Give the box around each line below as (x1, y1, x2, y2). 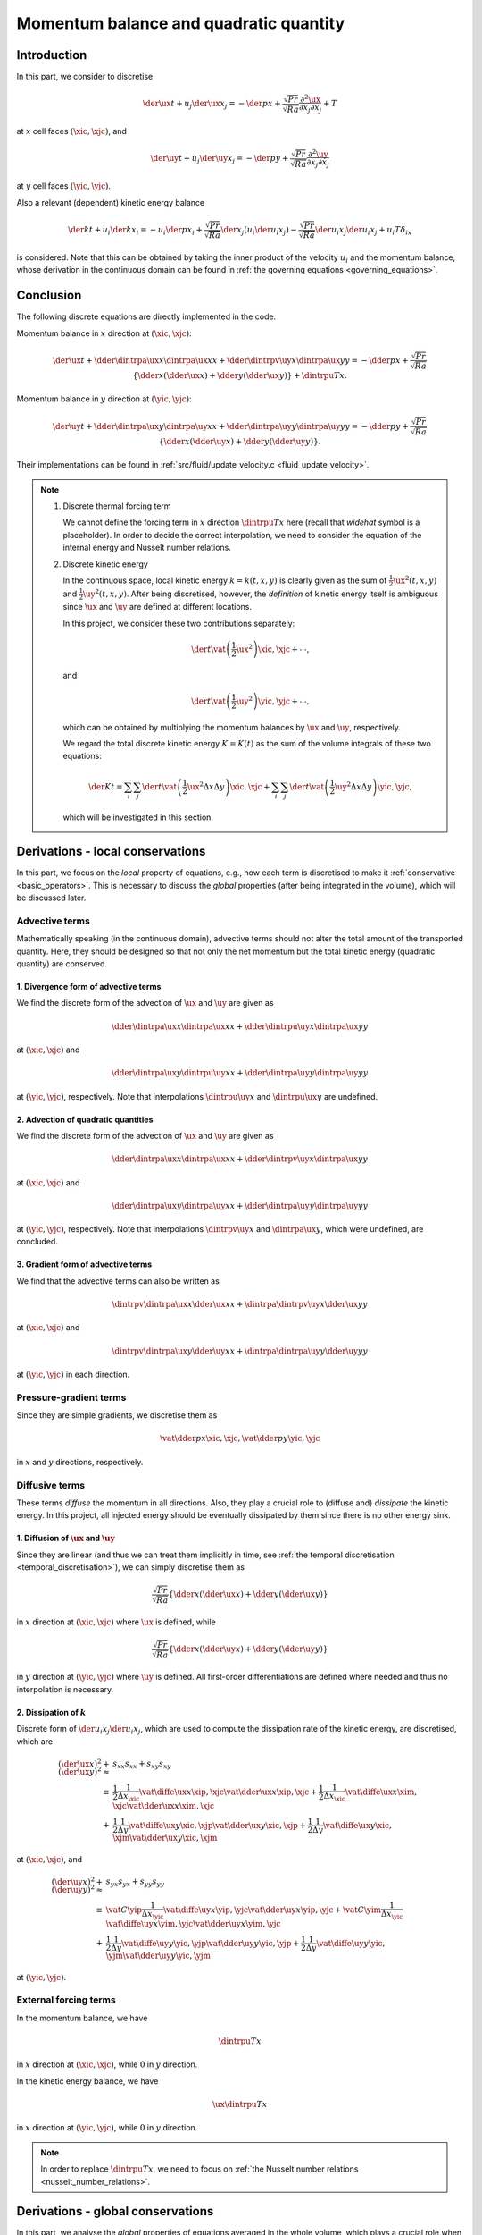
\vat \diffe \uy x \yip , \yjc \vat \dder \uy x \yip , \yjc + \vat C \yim (163, 1905, 382, 1915)
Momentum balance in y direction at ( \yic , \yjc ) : (16, 393, 192, 404)
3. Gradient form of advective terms (16, 1259, 153, 1269)
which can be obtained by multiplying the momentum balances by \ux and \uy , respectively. (62, 721, 402, 732)
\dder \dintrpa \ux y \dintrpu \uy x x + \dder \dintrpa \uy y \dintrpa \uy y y (112, 1068, 369, 1078)
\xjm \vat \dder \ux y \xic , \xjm (112, 1833, 218, 1843)
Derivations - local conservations (16, 844, 206, 859)
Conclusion (16, 288, 82, 303)
